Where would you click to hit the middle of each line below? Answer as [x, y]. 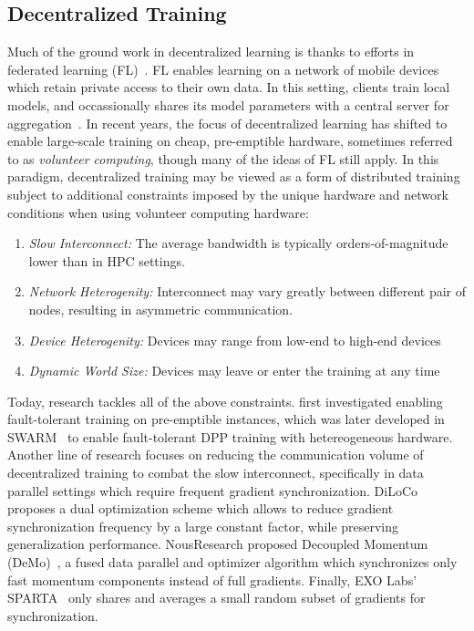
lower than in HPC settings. [107, 260]
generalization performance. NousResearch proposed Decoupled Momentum [218, 544]
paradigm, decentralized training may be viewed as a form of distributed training [234, 176]
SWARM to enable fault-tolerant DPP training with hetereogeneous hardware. [230, 436]
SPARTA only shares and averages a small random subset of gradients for [216, 598]
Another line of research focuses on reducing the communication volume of [216, 455]
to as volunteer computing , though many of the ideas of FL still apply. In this [223, 158]
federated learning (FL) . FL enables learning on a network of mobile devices [223, 69]
